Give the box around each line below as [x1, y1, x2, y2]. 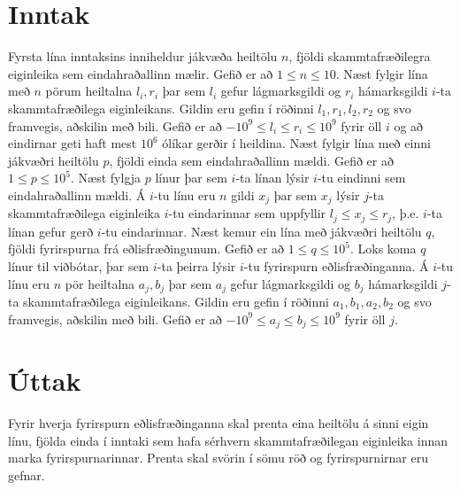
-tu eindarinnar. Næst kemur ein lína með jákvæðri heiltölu [101, 222, 422, 240]
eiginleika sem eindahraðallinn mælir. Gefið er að [8, 64, 273, 82]
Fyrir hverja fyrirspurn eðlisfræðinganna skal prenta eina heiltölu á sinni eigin [8, 414, 429, 432]
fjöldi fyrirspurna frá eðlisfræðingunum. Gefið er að [8, 239, 285, 258]
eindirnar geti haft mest [8, 134, 137, 152]
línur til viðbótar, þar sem [8, 256, 149, 275]
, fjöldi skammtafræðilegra [288, 47, 431, 66]
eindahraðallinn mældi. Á [8, 185, 146, 204]
